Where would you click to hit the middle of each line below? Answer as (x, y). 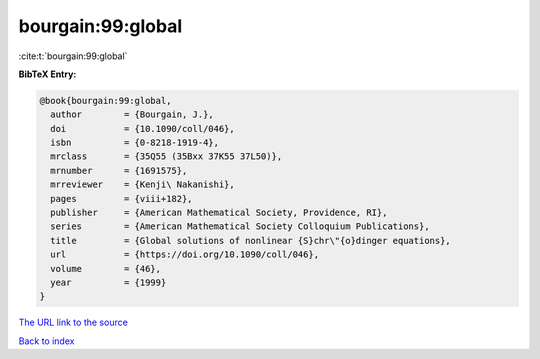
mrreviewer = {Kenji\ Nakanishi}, (142, 184)
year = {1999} (108, 282)
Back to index (46, 341)
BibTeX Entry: (47, 74)
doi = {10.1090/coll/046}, (142, 128)
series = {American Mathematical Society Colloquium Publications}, (240, 226)
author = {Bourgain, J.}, (132, 114)
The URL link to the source (73, 322)
